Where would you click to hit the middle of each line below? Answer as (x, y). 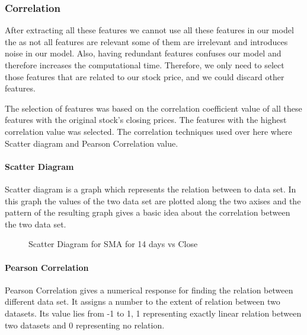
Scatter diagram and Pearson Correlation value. (92, 143)
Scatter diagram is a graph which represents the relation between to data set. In (151, 189)
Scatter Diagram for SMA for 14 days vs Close (113, 244)
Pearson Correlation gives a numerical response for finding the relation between (149, 290)
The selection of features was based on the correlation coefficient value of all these (153, 108)
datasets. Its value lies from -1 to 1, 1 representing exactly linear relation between (153, 313)
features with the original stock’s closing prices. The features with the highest (146, 120)
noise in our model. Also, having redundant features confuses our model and (143, 53)
